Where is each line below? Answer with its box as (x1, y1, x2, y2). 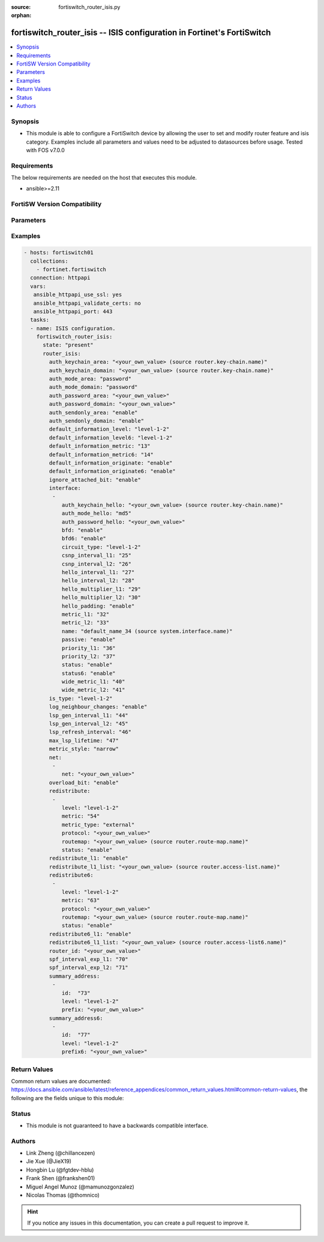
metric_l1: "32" (61, 611, 110, 617)
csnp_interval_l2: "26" (61, 560, 132, 567)
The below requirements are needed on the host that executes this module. (11, 174, 197, 182)
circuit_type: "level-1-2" (61, 543, 141, 550)
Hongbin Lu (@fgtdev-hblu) (26, 1166, 94, 1173)
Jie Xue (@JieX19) (26, 1158, 72, 1165)
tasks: (30, 316, 50, 323)
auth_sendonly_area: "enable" (49, 409, 138, 416)
